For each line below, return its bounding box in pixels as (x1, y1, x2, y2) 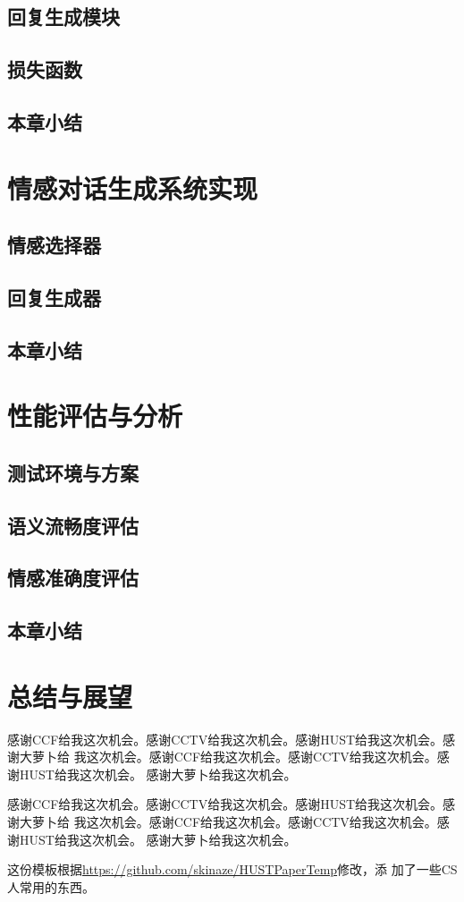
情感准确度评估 (7, 564, 139, 591)
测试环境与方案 (7, 458, 139, 486)
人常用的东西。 (7, 877, 95, 896)
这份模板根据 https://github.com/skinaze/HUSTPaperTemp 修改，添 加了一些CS (7, 860, 458, 879)
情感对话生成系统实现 (7, 169, 258, 206)
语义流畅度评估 (7, 511, 139, 539)
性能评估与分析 (7, 397, 183, 434)
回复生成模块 (7, 3, 120, 30)
